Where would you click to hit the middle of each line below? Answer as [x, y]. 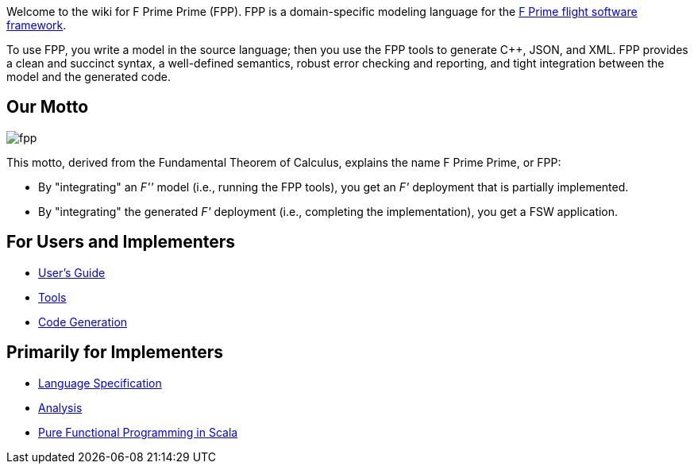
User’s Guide [72, 272]
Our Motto [48, 107]
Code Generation [83, 322]
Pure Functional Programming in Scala [138, 432]
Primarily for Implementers [115, 352]
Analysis [60, 407]
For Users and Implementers [121, 242]
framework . [37, 25]
